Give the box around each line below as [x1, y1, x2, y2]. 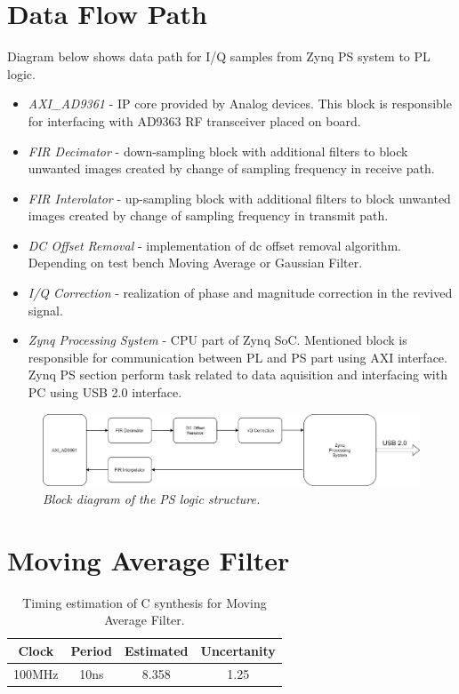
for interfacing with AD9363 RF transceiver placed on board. [28, 111, 361, 130]
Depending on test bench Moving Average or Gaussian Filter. [28, 253, 363, 272]
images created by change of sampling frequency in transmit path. [28, 206, 389, 225]
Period [70, 641, 113, 659]
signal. [28, 300, 63, 319]
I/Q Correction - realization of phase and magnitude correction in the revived [28, 283, 453, 302]
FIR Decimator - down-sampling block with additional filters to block [28, 141, 408, 160]
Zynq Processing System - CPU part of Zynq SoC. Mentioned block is [28, 331, 407, 349]
